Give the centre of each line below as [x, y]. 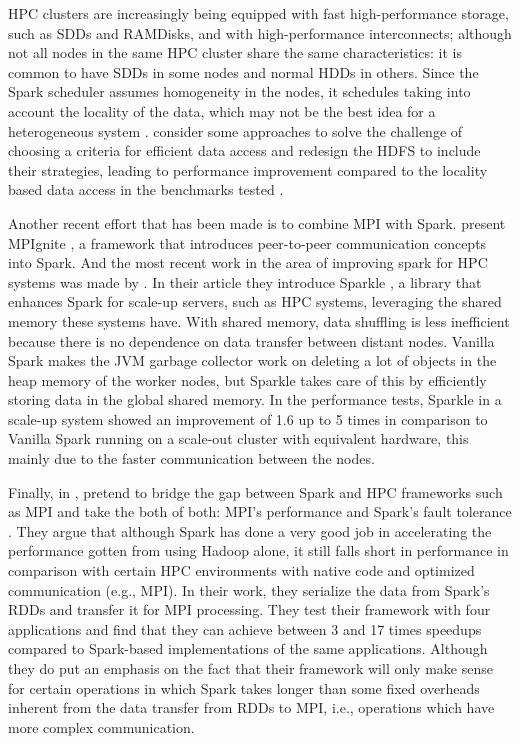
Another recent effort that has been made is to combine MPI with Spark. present [257, 222]
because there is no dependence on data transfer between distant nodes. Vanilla [251, 340]
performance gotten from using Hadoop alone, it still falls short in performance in [258, 550]
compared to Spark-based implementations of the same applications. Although [248, 648]
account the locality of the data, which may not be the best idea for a [222, 110]
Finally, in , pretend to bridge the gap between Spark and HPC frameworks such [255, 491]
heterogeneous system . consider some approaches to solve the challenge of [235, 130]
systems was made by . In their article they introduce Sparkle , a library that [245, 281]
